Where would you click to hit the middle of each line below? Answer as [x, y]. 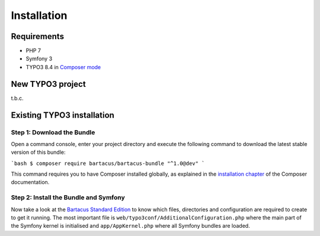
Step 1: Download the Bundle [53, 132]
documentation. [30, 182]
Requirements [38, 36]
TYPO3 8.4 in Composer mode [63, 67]
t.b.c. [17, 98]
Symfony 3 [39, 59]
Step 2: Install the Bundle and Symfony [68, 198]
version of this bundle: [38, 152]
